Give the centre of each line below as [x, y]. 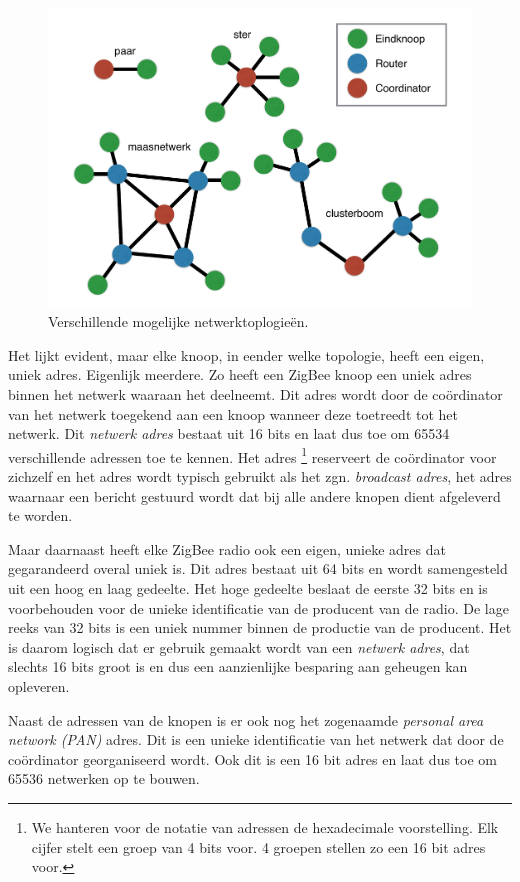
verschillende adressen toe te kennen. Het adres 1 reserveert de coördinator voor [252, 455]
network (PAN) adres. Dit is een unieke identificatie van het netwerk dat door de [256, 739]
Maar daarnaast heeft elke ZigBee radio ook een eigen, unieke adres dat [227, 548]
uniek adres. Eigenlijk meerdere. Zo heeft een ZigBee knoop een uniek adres [240, 374]
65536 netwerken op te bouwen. [104, 778]
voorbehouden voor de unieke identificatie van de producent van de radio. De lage [258, 607]
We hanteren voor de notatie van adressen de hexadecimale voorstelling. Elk [265, 826]
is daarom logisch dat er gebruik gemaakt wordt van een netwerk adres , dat [239, 646]
